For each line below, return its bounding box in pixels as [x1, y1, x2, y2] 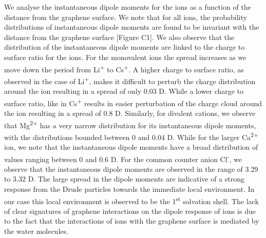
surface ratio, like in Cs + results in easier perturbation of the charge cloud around [4, 96, 262, 108]
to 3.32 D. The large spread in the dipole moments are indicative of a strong [4, 173, 245, 184]
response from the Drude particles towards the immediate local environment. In [4, 184, 255, 194]
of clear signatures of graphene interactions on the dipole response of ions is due [4, 205, 256, 216]
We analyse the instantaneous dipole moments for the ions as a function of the [4, 2, 251, 12]
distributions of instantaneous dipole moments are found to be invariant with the [4, 22, 259, 32]
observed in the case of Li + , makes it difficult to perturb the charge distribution [4, 74, 256, 86]
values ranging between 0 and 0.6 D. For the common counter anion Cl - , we [4, 152, 242, 164]
